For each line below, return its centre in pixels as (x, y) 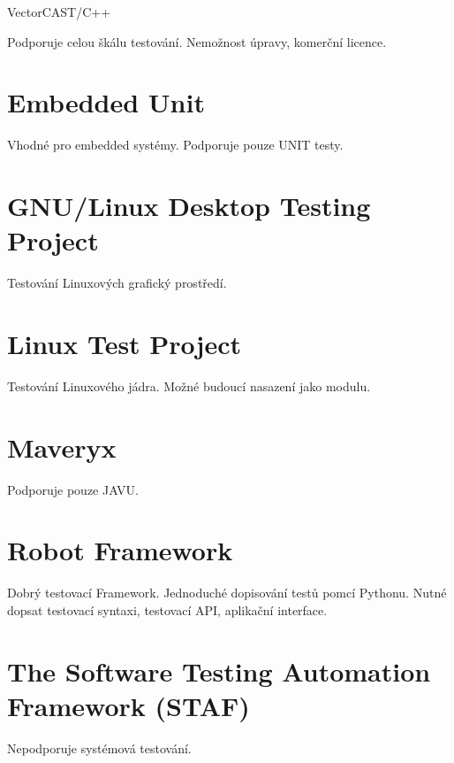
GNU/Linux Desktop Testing (189, 206)
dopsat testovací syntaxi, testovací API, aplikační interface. (167, 609)
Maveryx (62, 447)
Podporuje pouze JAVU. (73, 489)
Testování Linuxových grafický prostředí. (117, 283)
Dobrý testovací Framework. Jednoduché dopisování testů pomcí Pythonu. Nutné (227, 593)
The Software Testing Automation (219, 671)
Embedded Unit (106, 102)
